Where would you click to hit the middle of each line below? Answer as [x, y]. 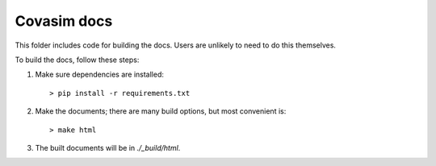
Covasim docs [64, 21]
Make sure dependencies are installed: [100, 75]
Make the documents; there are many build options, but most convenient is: [161, 111]
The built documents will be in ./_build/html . [108, 147]
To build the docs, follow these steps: [77, 60]
